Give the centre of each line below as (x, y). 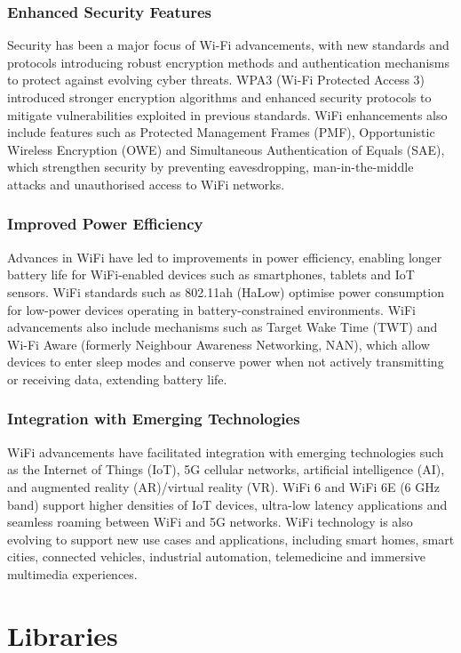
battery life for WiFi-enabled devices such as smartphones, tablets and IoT (211, 274)
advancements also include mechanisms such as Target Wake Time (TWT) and (223, 327)
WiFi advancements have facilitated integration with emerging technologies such (226, 451)
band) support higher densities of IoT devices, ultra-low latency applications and (227, 504)
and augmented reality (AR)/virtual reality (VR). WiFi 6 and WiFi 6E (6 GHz (223, 486)
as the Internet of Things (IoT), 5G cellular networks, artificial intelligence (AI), (226, 469)
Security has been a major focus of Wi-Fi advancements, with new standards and (228, 45)
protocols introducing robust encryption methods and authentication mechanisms (228, 62)
